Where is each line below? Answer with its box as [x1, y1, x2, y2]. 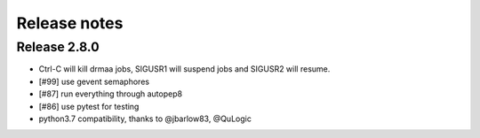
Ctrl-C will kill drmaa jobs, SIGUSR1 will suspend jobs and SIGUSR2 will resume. [38, 64, 331, 74]
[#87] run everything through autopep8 [38, 88, 182, 99]
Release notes [16, 13, 124, 33]
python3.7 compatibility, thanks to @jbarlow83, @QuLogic [38, 113, 252, 124]
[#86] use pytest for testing [38, 101, 140, 111]
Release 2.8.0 [16, 39, 100, 55]
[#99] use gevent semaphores [38, 76, 150, 87]
